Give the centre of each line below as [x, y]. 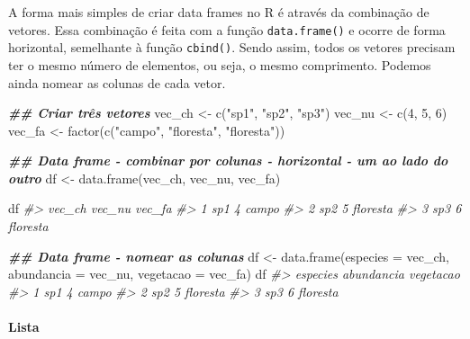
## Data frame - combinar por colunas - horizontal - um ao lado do [228, 161]
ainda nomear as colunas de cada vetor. [117, 82]
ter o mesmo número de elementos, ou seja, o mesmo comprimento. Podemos [220, 64]
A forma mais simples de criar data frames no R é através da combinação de [219, 12]
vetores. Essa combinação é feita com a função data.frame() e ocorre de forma [227, 29]
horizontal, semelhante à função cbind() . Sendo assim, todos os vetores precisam [232, 47]
